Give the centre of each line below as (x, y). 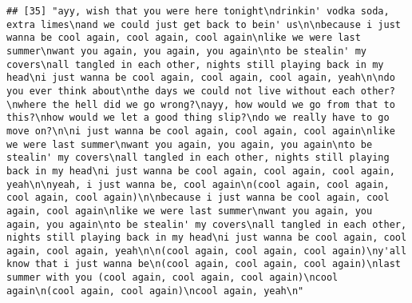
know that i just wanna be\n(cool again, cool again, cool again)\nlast (204, 264)
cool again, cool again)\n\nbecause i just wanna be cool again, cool (198, 198)
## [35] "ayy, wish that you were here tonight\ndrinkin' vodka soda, (198, 11)
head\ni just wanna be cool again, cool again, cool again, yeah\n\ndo (201, 78)
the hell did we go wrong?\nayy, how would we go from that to (224, 104)
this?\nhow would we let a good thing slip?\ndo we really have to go (198, 118)
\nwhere (27, 104)
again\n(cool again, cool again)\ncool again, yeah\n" (155, 291)
